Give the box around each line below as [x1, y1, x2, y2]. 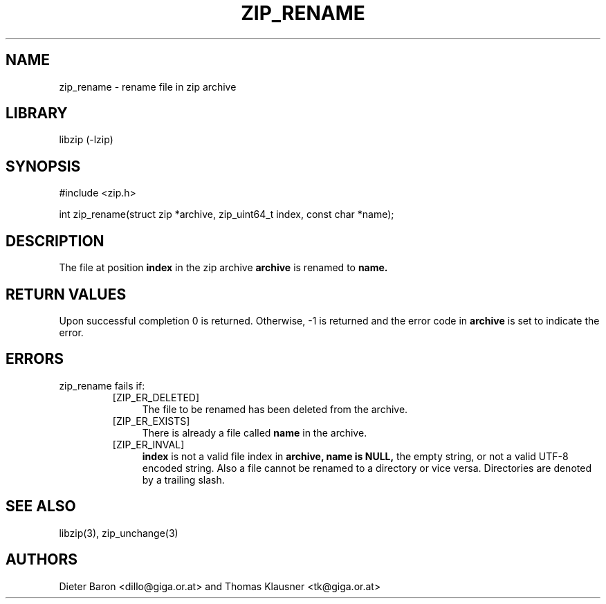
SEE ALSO [6, 497, 76, 515]
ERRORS [6, 350, 64, 368]
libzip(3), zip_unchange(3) [59, 527, 178, 539]
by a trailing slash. [142, 473, 225, 486]
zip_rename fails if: [59, 379, 145, 392]
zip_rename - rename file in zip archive [59, 80, 237, 93]
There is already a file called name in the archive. [142, 426, 367, 439]
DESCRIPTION [6, 232, 104, 250]
